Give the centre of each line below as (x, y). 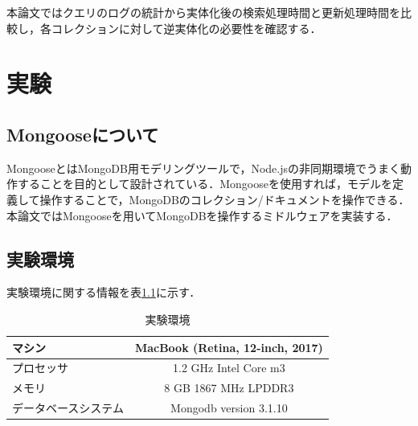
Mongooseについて (83, 134)
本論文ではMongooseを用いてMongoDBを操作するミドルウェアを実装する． (202, 215)
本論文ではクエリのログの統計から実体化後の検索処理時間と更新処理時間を (203, 12)
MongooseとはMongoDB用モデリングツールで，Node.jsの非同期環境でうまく (203, 168)
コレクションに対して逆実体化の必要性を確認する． (186, 28)
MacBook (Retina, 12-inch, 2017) (229, 347)
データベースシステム (68, 408)
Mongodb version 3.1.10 (229, 408)
